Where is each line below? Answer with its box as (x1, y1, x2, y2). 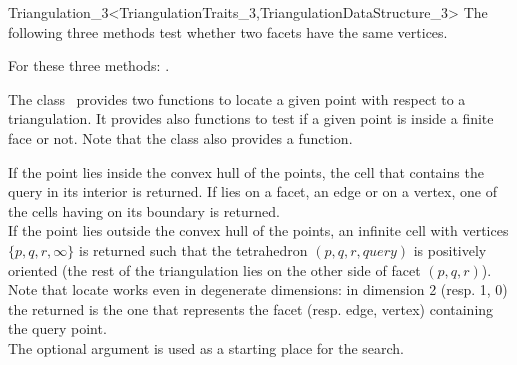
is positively (413, 239, 487, 260)
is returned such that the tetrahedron (78, 239, 308, 260)
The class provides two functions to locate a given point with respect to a (8, 88, 466, 109)
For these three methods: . (8, 55, 170, 76)
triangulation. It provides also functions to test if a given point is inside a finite (8, 108, 494, 129)
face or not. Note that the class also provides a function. (8, 127, 353, 148)
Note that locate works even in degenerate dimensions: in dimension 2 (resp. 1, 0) (8, 279, 508, 300)
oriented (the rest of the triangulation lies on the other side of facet (8, 259, 421, 280)
